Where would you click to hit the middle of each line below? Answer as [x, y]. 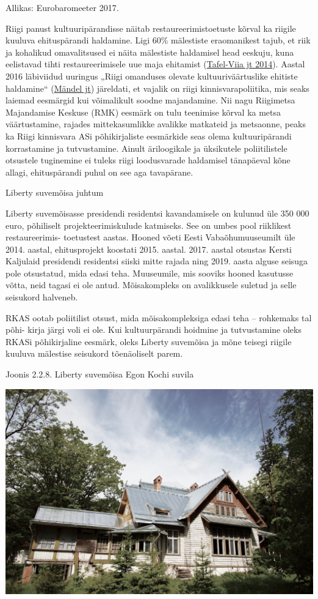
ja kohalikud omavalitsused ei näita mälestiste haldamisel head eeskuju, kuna [150, 52]
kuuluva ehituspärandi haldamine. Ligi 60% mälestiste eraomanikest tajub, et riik [158, 40]
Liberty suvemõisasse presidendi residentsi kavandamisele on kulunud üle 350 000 [157, 213]
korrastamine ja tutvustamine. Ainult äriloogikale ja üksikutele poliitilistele [146, 148]
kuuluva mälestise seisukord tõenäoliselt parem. [94, 353]
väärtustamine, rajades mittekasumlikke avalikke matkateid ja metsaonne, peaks [156, 124]
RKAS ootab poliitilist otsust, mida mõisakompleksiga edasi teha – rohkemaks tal [159, 317]
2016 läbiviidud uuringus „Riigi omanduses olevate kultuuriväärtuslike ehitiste [152, 76]
